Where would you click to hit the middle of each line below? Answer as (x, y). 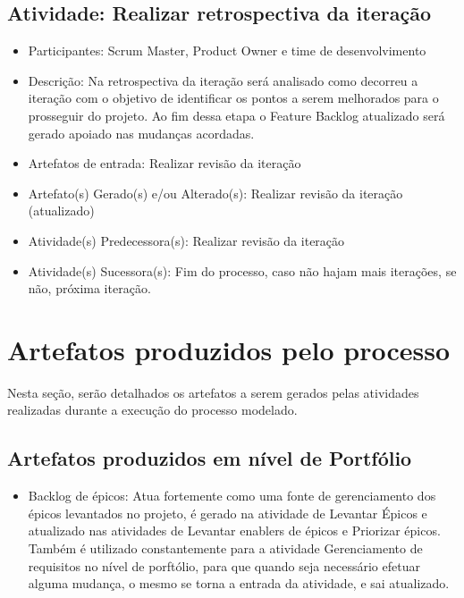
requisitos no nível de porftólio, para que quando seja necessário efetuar (224, 565)
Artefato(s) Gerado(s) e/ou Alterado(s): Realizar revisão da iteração (215, 193)
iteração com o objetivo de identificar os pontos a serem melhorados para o (233, 98)
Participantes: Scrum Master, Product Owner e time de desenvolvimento (227, 51)
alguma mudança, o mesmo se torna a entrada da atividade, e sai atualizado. (239, 583)
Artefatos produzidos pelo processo (229, 349)
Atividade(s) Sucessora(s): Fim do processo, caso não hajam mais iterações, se (242, 270)
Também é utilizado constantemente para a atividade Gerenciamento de (225, 548)
